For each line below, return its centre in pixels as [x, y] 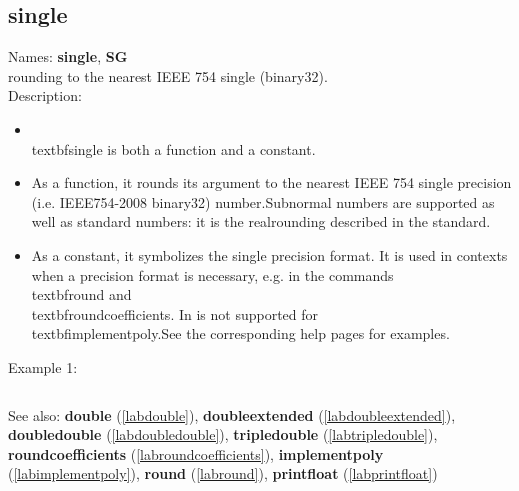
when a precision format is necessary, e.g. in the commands [212, 274]
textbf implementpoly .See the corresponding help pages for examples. [240, 333]
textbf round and [81, 294]
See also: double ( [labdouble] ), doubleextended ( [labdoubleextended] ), [232, 414]
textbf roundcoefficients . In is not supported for [175, 313]
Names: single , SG [68, 56]
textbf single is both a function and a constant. [173, 148]
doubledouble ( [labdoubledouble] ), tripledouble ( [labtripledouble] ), [223, 434]
